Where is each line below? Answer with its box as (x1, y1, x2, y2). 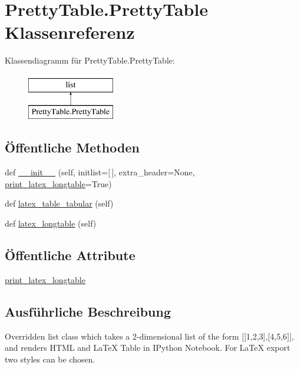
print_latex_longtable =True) (5, 177, 112, 190)
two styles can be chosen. (5, 353, 95, 365)
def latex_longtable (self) (5, 217, 97, 230)
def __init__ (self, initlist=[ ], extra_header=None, (5, 166, 195, 178)
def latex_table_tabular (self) (5, 197, 114, 210)
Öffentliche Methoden (5, 138, 140, 157)
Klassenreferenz (5, 20, 135, 44)
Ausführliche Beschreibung (5, 302, 171, 320)
